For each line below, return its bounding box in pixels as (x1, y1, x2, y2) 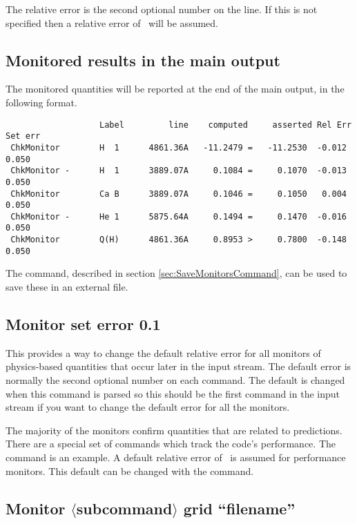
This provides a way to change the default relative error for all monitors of (6, 345, 321, 360)
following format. (6, 95, 77, 109)
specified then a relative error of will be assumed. (6, 15, 218, 30)
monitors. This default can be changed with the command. (6, 463, 254, 478)
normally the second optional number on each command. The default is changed (6, 373, 345, 387)
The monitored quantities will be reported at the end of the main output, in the (6, 81, 345, 96)
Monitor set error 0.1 (6, 313, 161, 335)
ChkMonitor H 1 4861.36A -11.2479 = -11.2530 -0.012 (10, 142, 347, 153)
